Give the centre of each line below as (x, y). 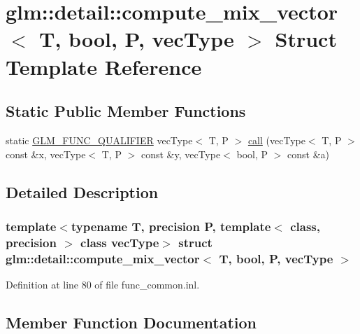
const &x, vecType (46, 154)
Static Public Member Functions (126, 111)
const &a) (308, 154)
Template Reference (104, 66)
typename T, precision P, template (171, 226)
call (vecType (276, 140)
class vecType (120, 242)
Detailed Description (82, 192)
